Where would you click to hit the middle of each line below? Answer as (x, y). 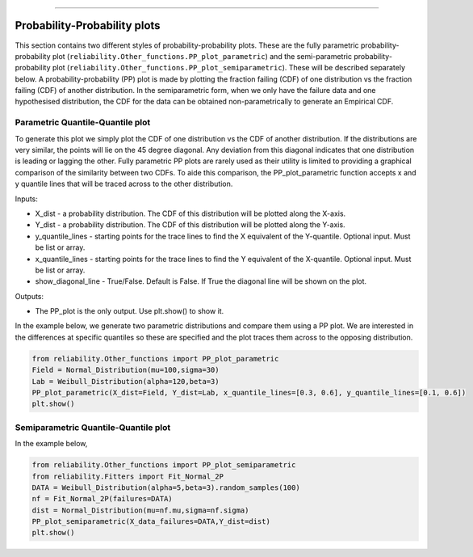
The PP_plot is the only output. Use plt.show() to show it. (130, 311)
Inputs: (26, 199)
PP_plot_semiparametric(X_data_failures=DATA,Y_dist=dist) (151, 522)
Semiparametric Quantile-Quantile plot (93, 427)
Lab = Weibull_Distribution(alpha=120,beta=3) (126, 381)
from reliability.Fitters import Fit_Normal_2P (128, 476)
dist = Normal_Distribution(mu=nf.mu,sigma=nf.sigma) (140, 510)
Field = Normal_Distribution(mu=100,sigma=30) (126, 370)
